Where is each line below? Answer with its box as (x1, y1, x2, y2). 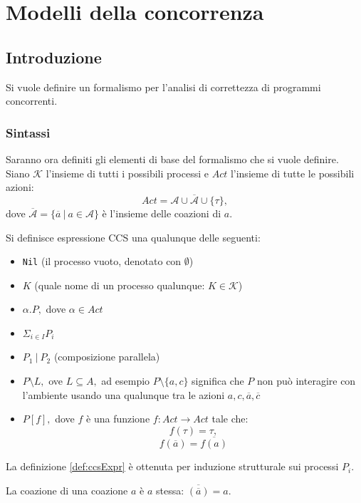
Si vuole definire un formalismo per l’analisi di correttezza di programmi (6, 79, 321, 94)
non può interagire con (257, 373, 356, 388)
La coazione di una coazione (6, 482, 128, 497)
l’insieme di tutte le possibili (230, 165, 355, 180)
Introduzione (6, 46, 102, 68)
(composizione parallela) (53, 349, 160, 364)
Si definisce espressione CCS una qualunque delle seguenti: (6, 229, 261, 244)
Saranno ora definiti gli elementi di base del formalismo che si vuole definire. (6, 151, 339, 166)
